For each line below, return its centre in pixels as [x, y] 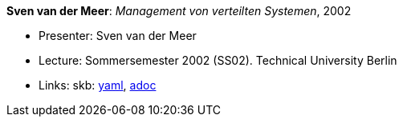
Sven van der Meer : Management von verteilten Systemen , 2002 [179, 11]
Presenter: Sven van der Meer [118, 36]
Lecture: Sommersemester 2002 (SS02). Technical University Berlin [218, 60]
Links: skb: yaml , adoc [98, 85]
